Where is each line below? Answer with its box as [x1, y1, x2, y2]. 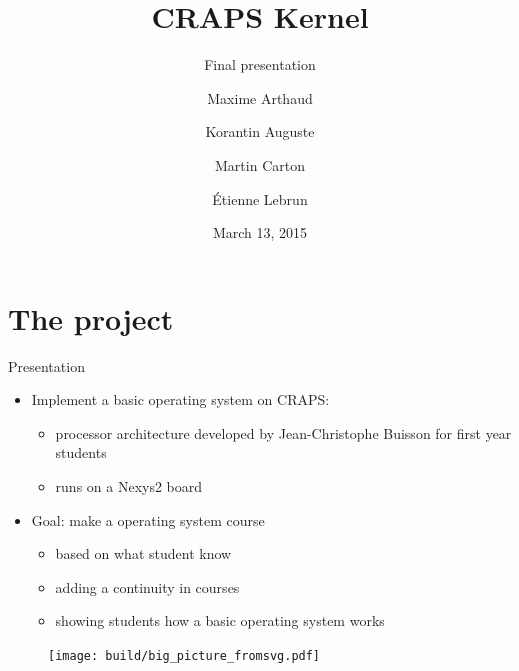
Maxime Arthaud [207, 87, 313, 108]
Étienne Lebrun [212, 188, 308, 209]
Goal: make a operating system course [31, 509, 265, 530]
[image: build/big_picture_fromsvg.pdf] [48, 648, 321, 663]
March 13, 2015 [212, 222, 308, 243]
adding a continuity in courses [55, 576, 240, 597]
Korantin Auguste [205, 121, 315, 142]
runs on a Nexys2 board [55, 476, 203, 496]
